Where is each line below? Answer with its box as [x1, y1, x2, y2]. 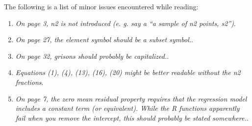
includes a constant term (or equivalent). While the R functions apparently [15, 103, 240, 113]
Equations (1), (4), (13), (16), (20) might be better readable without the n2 [15, 67, 241, 77]
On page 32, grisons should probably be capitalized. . [15, 50, 169, 61]
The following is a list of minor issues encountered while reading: [4, 1, 199, 11]
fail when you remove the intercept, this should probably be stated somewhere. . [15, 112, 249, 123]
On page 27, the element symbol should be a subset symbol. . [15, 34, 193, 45]
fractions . [15, 76, 44, 87]
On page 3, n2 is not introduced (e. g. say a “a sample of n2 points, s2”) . [15, 18, 236, 28]
